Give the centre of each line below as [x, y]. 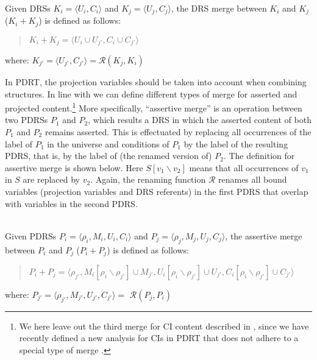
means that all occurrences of [244, 167]
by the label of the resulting [236, 143]
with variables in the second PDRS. [71, 203]
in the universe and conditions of [108, 143]
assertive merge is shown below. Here [74, 167]
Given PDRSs [31, 235]
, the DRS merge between [219, 8]
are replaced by [52, 179]
